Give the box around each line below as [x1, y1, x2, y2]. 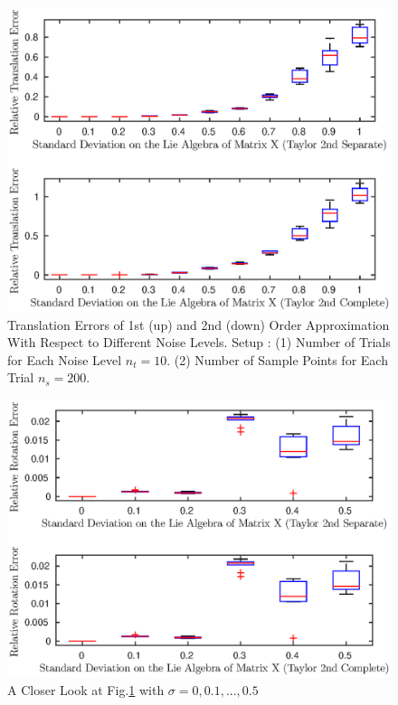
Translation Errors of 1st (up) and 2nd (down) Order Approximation [7, 315, 390, 334]
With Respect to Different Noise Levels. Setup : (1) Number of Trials [7, 333, 391, 352]
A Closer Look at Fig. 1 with [7, 680, 165, 699]
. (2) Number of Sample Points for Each [166, 350, 388, 369]
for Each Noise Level [7, 350, 122, 369]
